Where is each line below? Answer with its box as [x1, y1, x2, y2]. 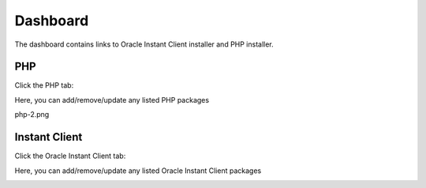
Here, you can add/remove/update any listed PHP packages [14, 95, 209, 104]
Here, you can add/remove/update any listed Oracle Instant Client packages [14, 166, 262, 175]
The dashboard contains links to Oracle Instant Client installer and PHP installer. [14, 39, 274, 49]
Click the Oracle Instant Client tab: [14, 151, 126, 161]
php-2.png [14, 110, 50, 119]
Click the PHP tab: [14, 81, 74, 90]
